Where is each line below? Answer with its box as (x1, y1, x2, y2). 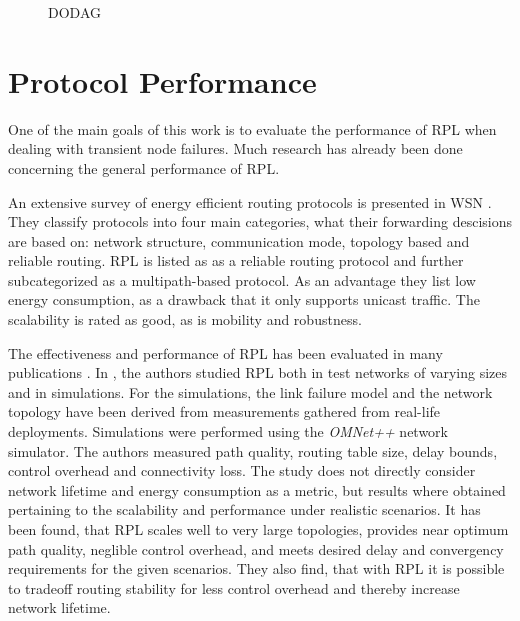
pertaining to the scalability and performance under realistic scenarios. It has (8, 499, 481, 520)
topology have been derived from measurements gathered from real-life (8, 401, 441, 422)
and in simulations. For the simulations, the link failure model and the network (8, 381, 493, 402)
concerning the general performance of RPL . (8, 157, 280, 178)
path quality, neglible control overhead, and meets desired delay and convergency (8, 538, 504, 559)
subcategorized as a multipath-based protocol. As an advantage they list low (8, 269, 476, 290)
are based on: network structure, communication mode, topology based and (8, 230, 470, 251)
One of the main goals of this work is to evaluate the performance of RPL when (8, 118, 497, 139)
